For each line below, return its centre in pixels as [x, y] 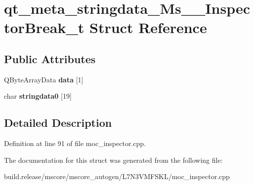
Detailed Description [58, 123]
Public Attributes [50, 58]
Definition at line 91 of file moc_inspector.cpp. [75, 143]
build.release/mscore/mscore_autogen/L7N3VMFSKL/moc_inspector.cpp [117, 176]
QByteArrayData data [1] [44, 79]
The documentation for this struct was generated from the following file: [113, 160]
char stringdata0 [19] [38, 96]
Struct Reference [148, 27]
